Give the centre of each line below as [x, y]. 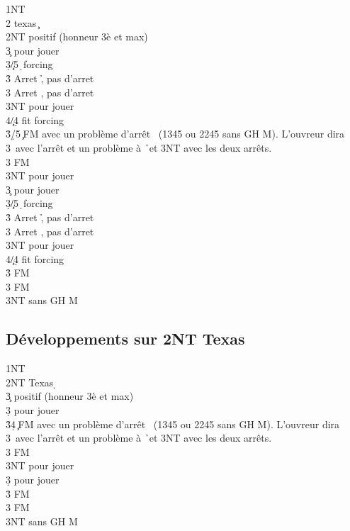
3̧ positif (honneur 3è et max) [70, 396]
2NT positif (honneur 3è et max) [77, 37]
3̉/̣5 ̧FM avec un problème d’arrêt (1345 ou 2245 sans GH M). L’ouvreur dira [175, 134]
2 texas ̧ [22, 22]
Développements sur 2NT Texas [125, 339]
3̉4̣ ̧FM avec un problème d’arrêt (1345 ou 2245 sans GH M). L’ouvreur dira [173, 424]
